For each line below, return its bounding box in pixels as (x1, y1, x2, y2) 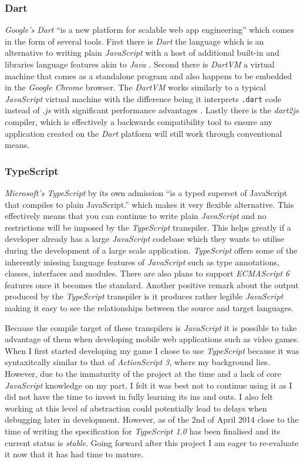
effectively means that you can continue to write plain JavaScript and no (5, 210, 266, 222)
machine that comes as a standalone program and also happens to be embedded (5, 69, 292, 82)
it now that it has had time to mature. (5, 448, 144, 460)
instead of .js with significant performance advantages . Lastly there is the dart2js (5, 104, 299, 116)
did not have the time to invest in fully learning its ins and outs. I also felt (5, 390, 273, 403)
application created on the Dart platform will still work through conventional (5, 127, 282, 139)
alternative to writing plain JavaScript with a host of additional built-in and (5, 46, 279, 59)
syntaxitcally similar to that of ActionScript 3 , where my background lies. (5, 356, 270, 368)
